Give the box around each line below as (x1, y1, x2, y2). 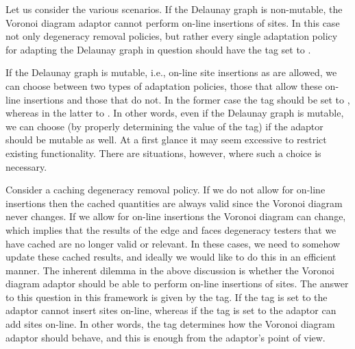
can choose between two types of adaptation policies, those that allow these (5, 78, 322, 93)
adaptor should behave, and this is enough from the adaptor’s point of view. (5, 330, 326, 344)
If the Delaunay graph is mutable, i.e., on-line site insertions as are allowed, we (5, 65, 337, 80)
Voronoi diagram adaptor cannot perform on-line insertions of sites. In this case (5, 15, 340, 29)
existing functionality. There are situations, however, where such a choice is (5, 145, 321, 160)
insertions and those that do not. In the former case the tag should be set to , (23, 92, 350, 106)
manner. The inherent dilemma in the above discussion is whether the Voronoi (5, 263, 334, 277)
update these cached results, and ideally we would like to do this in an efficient (5, 250, 336, 264)
